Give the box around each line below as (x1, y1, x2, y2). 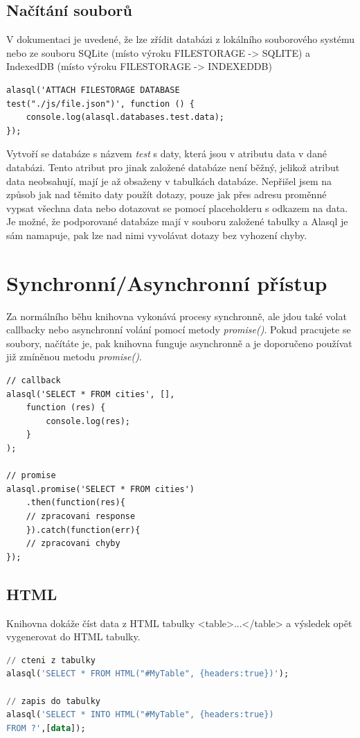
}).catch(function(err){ (26, 525, 141, 535)
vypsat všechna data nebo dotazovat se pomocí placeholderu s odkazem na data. (6, 200, 348, 215)
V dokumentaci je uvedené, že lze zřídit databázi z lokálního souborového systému (6, 32, 355, 46)
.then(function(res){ (26, 498, 125, 508)
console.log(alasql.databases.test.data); (26, 112, 224, 123)
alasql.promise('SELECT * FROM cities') (6, 484, 195, 494)
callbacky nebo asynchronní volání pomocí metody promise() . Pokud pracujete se (6, 322, 351, 337)
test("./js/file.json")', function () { (6, 98, 195, 109)
